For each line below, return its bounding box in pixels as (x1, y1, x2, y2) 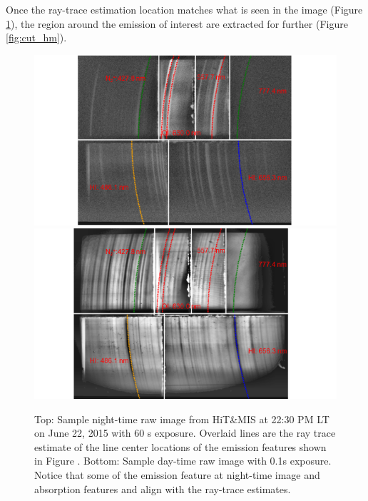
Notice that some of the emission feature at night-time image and (34, 467, 320, 482)
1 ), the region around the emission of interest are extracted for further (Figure (6, 16, 348, 31)
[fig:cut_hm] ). (6, 30, 67, 45)
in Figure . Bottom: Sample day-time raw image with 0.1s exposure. (34, 453, 332, 468)
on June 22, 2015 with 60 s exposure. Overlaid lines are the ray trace (34, 425, 336, 440)
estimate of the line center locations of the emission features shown (34, 439, 327, 454)
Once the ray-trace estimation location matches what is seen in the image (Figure (6, 2, 363, 16)
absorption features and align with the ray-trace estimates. (34, 481, 291, 496)
